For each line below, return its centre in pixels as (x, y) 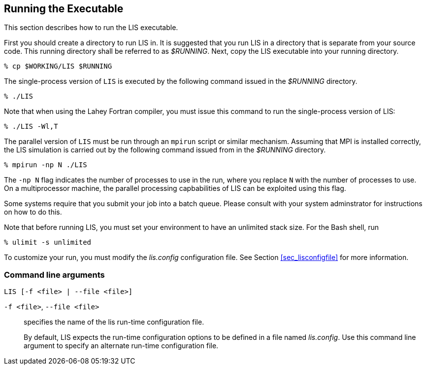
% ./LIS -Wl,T (31, 127)
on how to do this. (33, 212)
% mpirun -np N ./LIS (46, 165)
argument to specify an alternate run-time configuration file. (121, 346)
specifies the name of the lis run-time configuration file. (114, 322)
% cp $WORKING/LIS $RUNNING (58, 66)
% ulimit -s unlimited (48, 242)
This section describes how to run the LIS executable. (91, 28)
